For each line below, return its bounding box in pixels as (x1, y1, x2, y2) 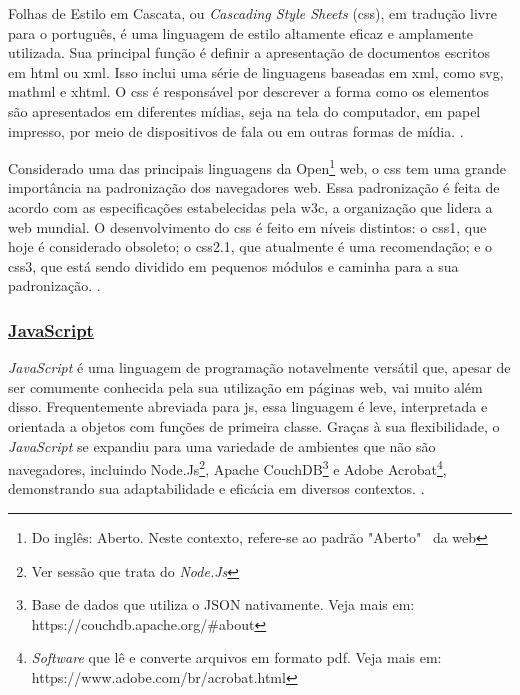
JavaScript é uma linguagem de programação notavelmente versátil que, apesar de (8, 357, 511, 378)
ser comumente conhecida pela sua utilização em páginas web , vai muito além (8, 376, 483, 397)
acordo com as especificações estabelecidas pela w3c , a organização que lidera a (8, 197, 493, 217)
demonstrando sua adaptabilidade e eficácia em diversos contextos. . (8, 478, 425, 499)
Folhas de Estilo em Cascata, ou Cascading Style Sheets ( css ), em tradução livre (8, 3, 497, 23)
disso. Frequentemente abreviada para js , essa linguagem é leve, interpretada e (8, 396, 488, 417)
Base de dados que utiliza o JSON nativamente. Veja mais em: (31, 594, 415, 615)
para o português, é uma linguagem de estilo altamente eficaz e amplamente (8, 22, 473, 43)
